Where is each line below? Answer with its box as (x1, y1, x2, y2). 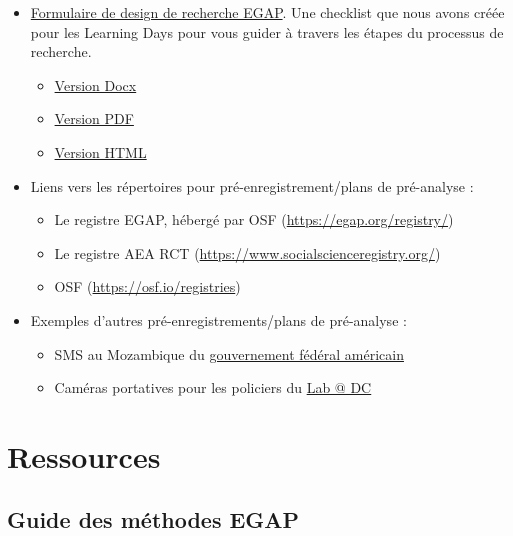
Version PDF (54, 108, 134, 129)
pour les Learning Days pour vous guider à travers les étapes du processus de (30, 21, 504, 42)
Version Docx (54, 74, 137, 95)
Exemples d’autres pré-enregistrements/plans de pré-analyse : (30, 309, 407, 330)
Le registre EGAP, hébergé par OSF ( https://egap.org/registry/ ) (54, 209, 454, 230)
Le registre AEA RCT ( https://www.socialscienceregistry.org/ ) (54, 242, 441, 263)
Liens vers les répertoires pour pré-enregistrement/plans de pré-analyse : (30, 175, 474, 196)
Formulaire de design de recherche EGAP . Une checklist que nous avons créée (30, 2, 505, 22)
